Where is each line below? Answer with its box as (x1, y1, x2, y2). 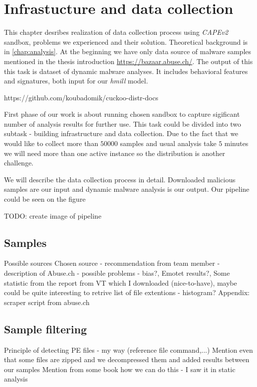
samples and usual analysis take (120, 138, 216, 149)
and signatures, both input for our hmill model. (4, 76, 148, 86)
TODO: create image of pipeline (4, 210, 102, 221)
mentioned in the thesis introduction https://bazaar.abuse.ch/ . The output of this (4, 56, 253, 66)
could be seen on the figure (4, 194, 86, 204)
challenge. (4, 157, 34, 168)
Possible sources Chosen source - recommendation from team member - (4, 258, 220, 268)
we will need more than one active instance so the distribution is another (4, 148, 225, 158)
